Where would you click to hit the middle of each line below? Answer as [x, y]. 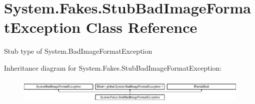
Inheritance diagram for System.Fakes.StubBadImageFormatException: [113, 67]
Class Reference [141, 27]
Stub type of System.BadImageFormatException [78, 51]
